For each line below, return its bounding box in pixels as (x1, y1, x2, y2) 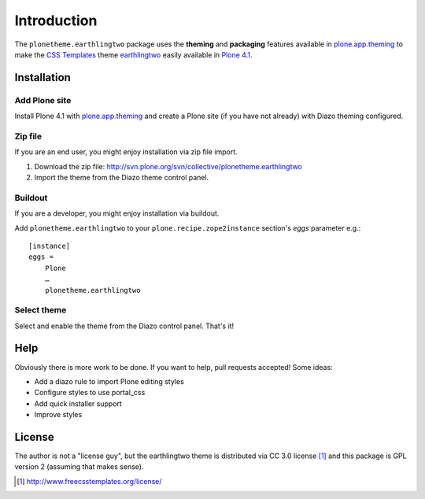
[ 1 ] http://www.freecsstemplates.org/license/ (17, 476, 162, 486)
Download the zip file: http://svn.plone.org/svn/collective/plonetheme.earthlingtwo (34, 161, 303, 171)
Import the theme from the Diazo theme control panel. (34, 173, 209, 183)
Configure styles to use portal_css (34, 388, 146, 397)
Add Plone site (14, 94, 72, 105)
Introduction (14, 12, 98, 29)
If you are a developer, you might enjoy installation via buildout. (14, 209, 220, 218)
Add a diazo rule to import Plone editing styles (34, 376, 184, 386)
